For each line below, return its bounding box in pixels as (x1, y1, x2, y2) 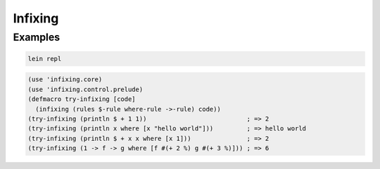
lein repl (27, 55, 62, 62)
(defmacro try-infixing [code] (27, 95, 137, 103)
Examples (13, 31, 61, 43)
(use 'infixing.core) (27, 76, 103, 83)
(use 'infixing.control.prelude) (27, 85, 144, 93)
